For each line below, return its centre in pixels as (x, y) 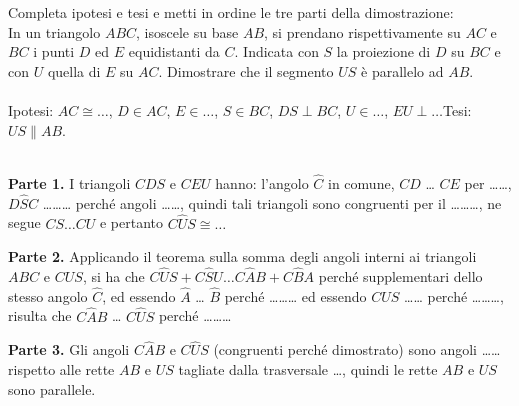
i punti (54, 51)
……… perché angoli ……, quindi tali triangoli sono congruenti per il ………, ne (272, 202)
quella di (74, 70)
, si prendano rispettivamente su (362, 31)
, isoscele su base (187, 31)
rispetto (32, 369)
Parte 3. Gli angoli (69, 349)
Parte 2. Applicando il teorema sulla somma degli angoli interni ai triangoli (242, 256)
